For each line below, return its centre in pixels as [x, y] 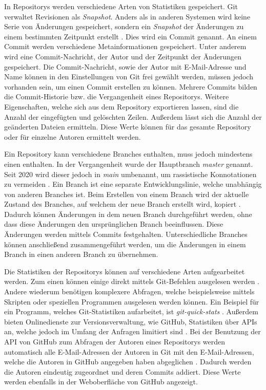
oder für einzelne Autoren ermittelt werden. [73, 136]
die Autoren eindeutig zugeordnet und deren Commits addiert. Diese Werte [122, 371]
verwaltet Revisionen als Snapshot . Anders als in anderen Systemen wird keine [127, 16]
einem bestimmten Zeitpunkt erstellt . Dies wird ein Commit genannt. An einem [130, 36]
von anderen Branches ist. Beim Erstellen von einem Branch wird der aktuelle [127, 194]
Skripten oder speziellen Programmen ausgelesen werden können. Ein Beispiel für [132, 301]
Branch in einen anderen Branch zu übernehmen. [81, 254]
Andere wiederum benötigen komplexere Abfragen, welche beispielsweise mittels [129, 291]
